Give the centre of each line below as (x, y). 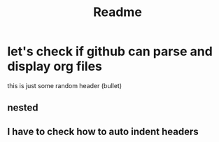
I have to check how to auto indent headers (103, 131)
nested (23, 108)
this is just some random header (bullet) (65, 85)
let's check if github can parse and (110, 51)
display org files (55, 66)
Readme (118, 12)
